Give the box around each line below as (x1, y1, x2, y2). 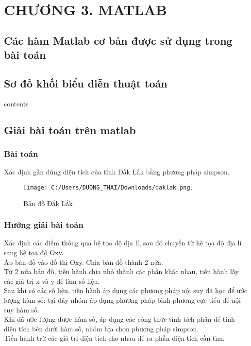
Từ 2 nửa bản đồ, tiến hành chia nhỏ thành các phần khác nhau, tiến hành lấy (4, 266, 239, 277)
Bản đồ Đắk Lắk (23, 198, 73, 208)
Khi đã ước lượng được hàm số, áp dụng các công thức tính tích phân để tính (4, 314, 235, 324)
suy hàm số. (4, 304, 39, 314)
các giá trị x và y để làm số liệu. (4, 276, 100, 286)
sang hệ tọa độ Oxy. (4, 247, 64, 257)
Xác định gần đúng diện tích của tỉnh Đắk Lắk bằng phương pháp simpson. (4, 167, 230, 177)
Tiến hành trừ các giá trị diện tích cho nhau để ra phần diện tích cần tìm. (4, 333, 225, 343)
